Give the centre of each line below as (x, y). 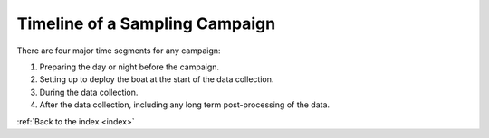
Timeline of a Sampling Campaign (146, 23)
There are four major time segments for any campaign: (119, 51)
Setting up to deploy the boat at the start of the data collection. (157, 79)
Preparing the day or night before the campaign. (129, 67)
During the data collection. (89, 92)
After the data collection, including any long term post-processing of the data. (185, 105)
